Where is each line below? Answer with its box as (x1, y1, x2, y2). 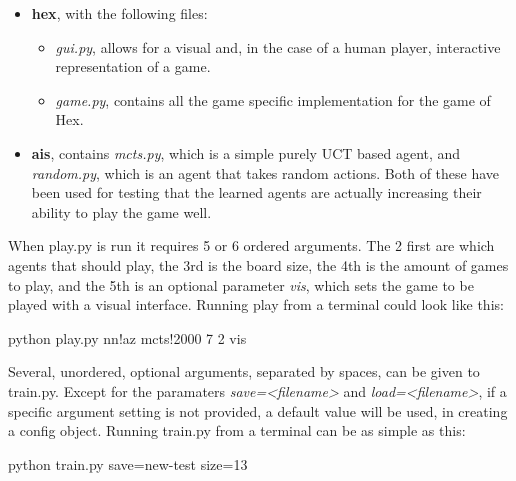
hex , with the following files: (31, 3, 208, 23)
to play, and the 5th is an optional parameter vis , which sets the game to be (8, 274, 474, 295)
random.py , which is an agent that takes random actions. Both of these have (31, 162, 500, 183)
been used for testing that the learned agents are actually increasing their (31, 182, 482, 203)
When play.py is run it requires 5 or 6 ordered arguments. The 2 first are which (8, 235, 495, 256)
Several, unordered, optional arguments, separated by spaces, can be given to (8, 361, 480, 382)
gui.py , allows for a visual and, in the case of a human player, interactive (55, 36, 501, 57)
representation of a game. (55, 56, 211, 77)
